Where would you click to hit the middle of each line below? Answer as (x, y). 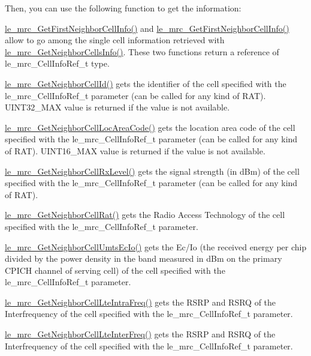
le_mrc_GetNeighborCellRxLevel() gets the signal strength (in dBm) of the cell (152, 171)
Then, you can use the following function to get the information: (123, 8)
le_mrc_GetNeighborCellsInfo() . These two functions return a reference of (142, 51)
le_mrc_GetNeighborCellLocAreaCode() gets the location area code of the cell (150, 127)
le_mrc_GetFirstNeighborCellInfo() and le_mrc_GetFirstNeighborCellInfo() (147, 28)
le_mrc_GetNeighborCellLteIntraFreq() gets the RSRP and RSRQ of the (141, 302)
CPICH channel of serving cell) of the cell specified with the (115, 270)
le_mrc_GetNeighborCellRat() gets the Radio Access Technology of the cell (145, 215)
